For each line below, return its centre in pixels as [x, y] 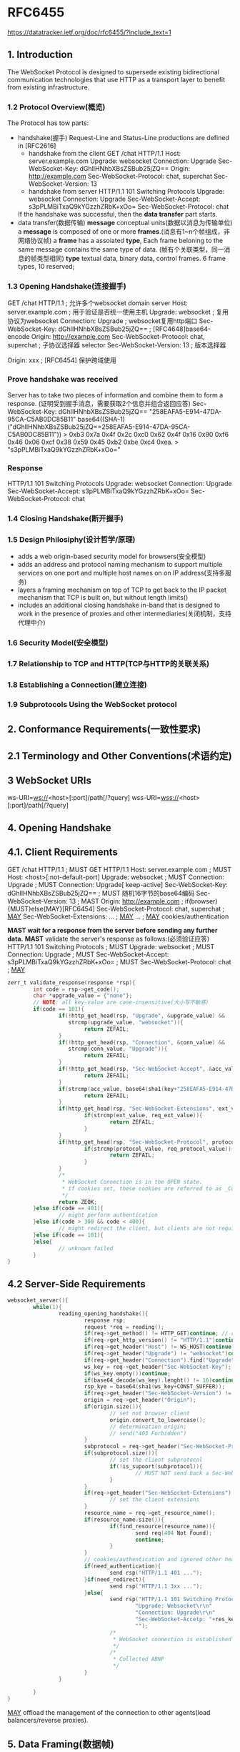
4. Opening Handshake [60, 827]
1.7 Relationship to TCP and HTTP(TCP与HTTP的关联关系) [108, 664]
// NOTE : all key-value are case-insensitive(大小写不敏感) [121, 1003]
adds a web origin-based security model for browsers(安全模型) [112, 556]
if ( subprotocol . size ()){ [121, 1453]
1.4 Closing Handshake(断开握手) [65, 518]
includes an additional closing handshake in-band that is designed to [119, 605]
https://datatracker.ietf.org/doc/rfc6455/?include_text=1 [89, 32]
